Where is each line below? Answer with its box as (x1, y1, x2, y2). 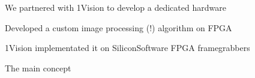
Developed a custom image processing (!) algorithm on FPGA (5, 21, 232, 34)
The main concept (5, 61, 71, 74)
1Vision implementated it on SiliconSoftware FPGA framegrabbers (5, 41, 250, 54)
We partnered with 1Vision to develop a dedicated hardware (5, 1, 226, 13)
